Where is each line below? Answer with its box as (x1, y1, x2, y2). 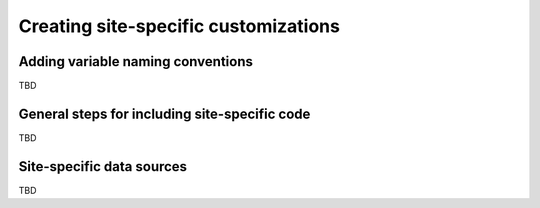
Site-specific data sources (18, 158, 188, 175)
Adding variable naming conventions (18, 53, 254, 70)
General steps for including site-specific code (18, 105, 311, 122)
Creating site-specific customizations (18, 15, 340, 37)
